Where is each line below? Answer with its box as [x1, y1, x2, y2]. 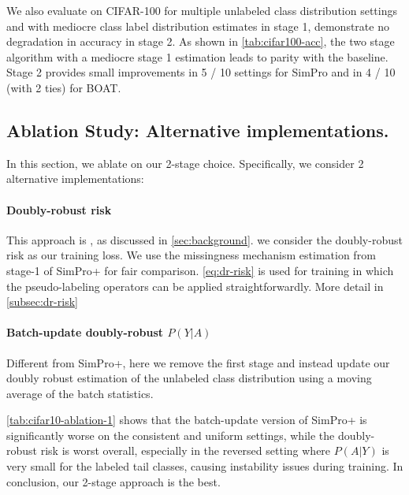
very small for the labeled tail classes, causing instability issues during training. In [6, 458, 403, 475]
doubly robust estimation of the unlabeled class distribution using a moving [6, 370, 372, 386]
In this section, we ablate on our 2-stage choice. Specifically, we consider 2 [6, 154, 364, 171]
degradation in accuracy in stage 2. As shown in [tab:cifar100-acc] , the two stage [6, 33, 395, 50]
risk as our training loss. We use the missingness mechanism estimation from [6, 247, 376, 263]
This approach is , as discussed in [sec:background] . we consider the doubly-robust [6, 231, 403, 247]
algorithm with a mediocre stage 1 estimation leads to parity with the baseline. [6, 48, 389, 65]
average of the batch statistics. [6, 385, 154, 401]
